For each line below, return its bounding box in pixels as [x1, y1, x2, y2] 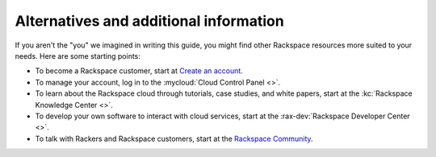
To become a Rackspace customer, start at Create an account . [35, 66, 244, 76]
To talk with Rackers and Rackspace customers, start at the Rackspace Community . [35, 134, 314, 143]
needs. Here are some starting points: [15, 51, 141, 60]
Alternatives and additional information [15, 12, 284, 30]
